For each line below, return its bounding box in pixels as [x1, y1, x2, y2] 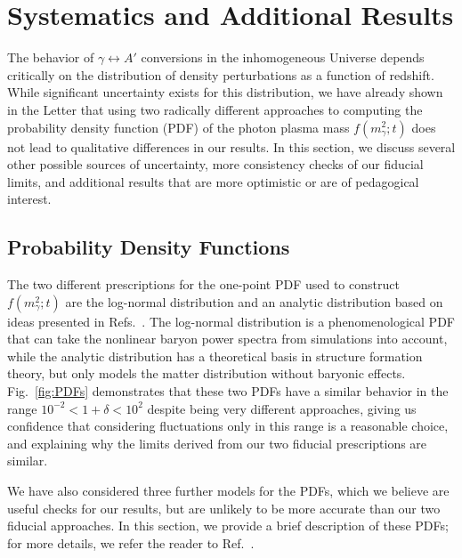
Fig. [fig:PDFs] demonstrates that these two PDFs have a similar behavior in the [7, 382, 449, 400]
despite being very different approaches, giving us [147, 399, 417, 417]
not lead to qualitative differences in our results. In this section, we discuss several [7, 137, 456, 156]
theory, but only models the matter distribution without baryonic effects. [7, 364, 406, 383]
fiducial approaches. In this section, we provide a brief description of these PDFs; [7, 516, 449, 535]
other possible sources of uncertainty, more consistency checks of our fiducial [7, 155, 424, 174]
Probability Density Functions [7, 233, 290, 261]
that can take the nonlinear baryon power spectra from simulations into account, [7, 329, 448, 348]
